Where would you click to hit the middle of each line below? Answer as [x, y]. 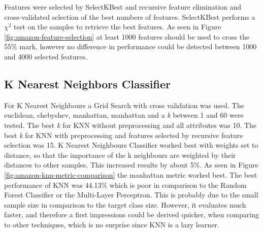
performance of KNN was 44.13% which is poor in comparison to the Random [125, 185]
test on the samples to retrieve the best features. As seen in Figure [118, 27]
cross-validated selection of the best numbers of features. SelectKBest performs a [130, 16]
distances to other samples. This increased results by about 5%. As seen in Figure [131, 165]
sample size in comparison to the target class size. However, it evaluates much [125, 204]
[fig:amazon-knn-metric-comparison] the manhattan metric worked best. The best [131, 174]
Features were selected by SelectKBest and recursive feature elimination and [123, 7]
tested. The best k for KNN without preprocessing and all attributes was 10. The [130, 125]
